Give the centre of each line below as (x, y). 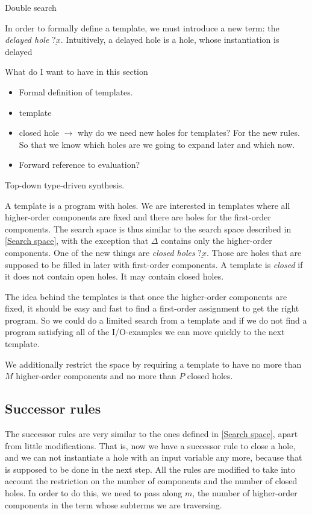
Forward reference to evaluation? (80, 165)
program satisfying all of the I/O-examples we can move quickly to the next (145, 332)
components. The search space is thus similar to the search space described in (148, 229)
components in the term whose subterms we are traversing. (114, 504)
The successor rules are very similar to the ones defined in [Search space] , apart (151, 434)
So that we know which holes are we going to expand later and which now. (157, 144)
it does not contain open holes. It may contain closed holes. (114, 276)
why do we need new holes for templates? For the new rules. (189, 133)
